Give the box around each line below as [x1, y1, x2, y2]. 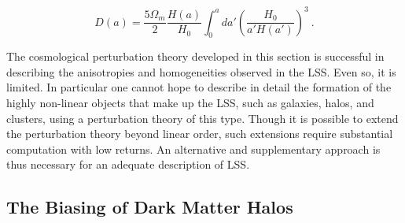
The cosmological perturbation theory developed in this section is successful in [6, 48, 385, 65]
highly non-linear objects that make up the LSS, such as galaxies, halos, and [6, 95, 374, 111]
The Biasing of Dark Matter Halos [6, 195, 293, 219]
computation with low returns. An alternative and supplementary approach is [6, 140, 381, 157]
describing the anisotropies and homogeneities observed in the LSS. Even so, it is [6, 63, 396, 80]
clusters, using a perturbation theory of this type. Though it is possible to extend [6, 110, 399, 126]
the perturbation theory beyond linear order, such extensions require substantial [6, 125, 393, 142]
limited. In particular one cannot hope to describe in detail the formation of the [6, 79, 392, 95]
